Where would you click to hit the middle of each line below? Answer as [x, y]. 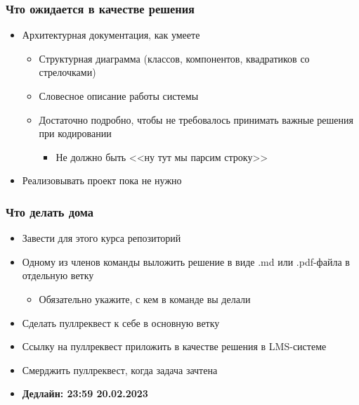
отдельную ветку [58, 275]
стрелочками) [67, 72]
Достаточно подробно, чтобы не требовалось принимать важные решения [196, 119]
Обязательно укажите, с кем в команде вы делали [145, 298]
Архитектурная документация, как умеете [111, 35]
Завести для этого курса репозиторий [102, 238]
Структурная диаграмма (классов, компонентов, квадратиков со [174, 58]
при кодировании [75, 133]
